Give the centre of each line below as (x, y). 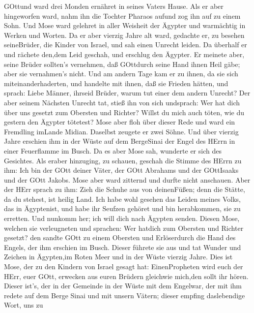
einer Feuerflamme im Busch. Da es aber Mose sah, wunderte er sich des (113, 150)
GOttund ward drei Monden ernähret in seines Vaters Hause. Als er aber (114, 6)
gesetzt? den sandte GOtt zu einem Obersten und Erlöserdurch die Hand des (120, 237)
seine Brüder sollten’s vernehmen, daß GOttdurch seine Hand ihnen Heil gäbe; (122, 64)
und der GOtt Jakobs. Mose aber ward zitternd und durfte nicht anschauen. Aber (127, 179)
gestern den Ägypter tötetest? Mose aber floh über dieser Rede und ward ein (120, 122)
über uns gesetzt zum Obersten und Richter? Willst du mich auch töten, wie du (124, 112)
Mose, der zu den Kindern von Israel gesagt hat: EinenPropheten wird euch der (124, 266)
